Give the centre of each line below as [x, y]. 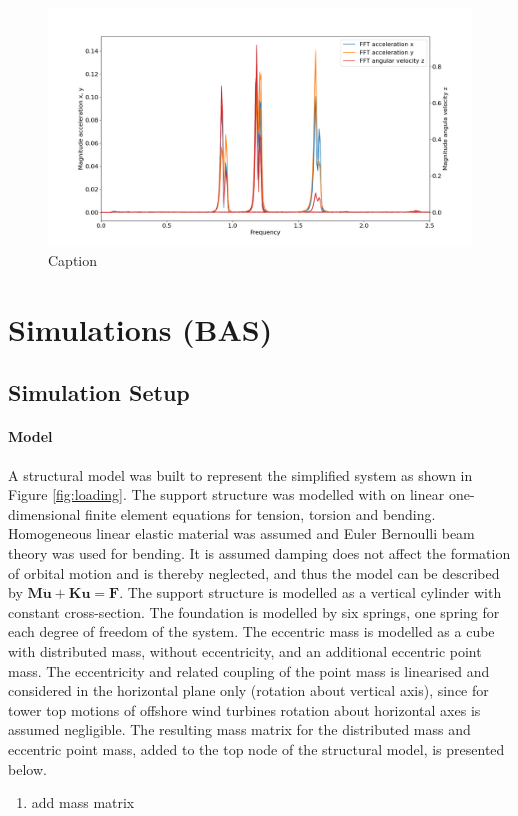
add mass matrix [83, 802]
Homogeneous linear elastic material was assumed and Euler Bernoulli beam [241, 533]
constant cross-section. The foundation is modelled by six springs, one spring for [254, 611]
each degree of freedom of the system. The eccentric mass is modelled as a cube [251, 631]
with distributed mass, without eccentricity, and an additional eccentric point [245, 650]
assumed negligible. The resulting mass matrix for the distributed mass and [239, 729]
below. [27, 768]
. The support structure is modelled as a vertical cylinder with [310, 592]
